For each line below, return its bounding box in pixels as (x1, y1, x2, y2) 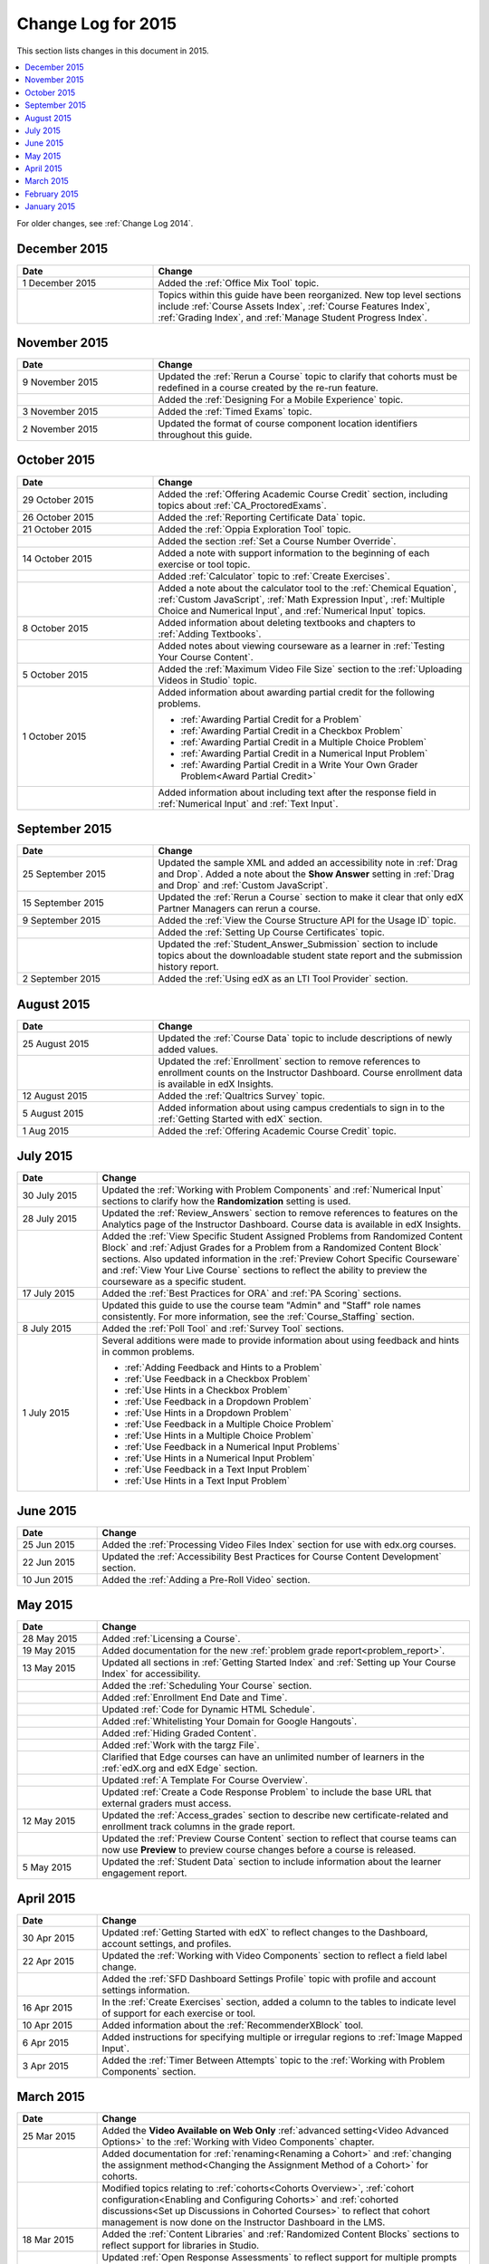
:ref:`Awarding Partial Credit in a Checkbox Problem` (180, 724, 403, 737)
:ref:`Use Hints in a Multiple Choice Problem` (124, 1429, 314, 1442)
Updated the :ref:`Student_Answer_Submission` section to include (158, 938, 438, 951)
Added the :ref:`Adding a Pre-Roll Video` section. (101, 1573, 311, 1586)
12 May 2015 (22, 1815, 76, 1828)
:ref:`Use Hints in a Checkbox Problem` (124, 1384, 291, 1396)
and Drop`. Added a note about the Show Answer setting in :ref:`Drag (158, 868, 455, 880)
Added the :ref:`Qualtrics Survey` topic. (158, 1089, 326, 1102)
